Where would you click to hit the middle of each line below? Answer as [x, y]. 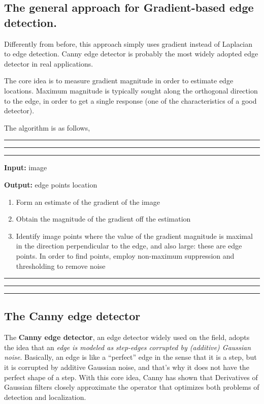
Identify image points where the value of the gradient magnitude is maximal [134, 236]
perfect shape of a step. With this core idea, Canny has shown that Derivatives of [131, 377]
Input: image [26, 167]
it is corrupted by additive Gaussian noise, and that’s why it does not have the [127, 367]
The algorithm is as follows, [47, 127]
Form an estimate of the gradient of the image [88, 201]
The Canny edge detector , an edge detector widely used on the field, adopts [127, 337]
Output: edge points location [51, 184]
